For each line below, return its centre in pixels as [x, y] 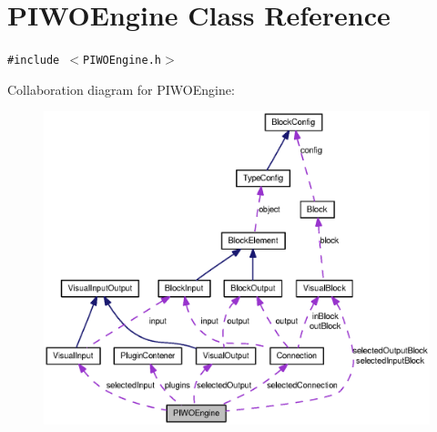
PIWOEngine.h [122, 61]
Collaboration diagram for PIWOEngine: [121, 89]
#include [34, 61]
